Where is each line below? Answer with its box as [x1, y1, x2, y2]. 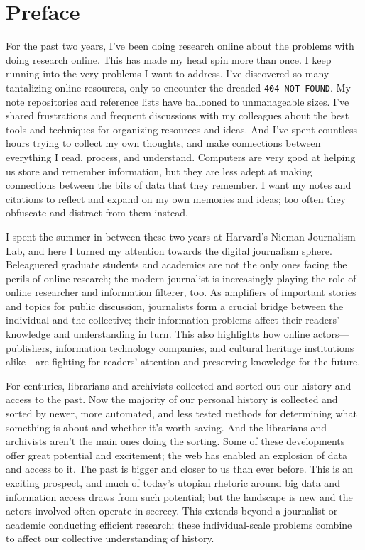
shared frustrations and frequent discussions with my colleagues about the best [6, 108, 349, 123]
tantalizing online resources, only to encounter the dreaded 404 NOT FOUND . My [6, 79, 351, 94]
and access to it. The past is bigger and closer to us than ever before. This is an [6, 461, 354, 476]
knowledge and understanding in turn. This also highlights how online [6, 326, 310, 341]
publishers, [6, 340, 53, 355]
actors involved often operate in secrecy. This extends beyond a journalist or [6, 503, 338, 518]
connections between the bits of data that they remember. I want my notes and [6, 177, 352, 192]
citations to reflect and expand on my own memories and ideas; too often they [6, 191, 347, 206]
